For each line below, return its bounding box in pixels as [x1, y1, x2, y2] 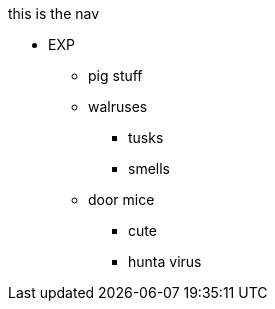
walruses [88, 98, 148, 115]
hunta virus [128, 253, 202, 270]
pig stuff [88, 67, 143, 84]
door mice [88, 191, 155, 208]
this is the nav [8, 5, 100, 22]
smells [128, 160, 170, 177]
